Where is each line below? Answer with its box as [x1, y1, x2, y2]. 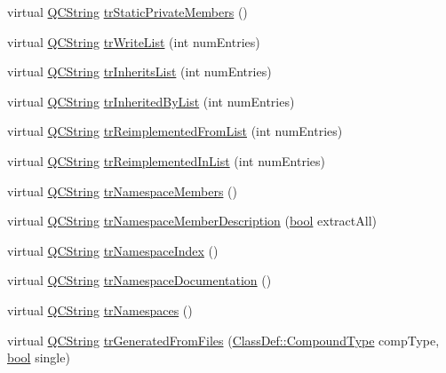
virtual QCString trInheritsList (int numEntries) [7, 62, 272, 81]
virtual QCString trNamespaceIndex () [7, 241, 219, 259]
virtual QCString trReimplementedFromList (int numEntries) [7, 122, 343, 140]
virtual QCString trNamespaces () [7, 300, 193, 319]
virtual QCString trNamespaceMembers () [7, 181, 237, 200]
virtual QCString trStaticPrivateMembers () [7, 3, 248, 20]
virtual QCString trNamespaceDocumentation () [7, 271, 272, 290]
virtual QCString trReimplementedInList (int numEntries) [7, 151, 325, 170]
